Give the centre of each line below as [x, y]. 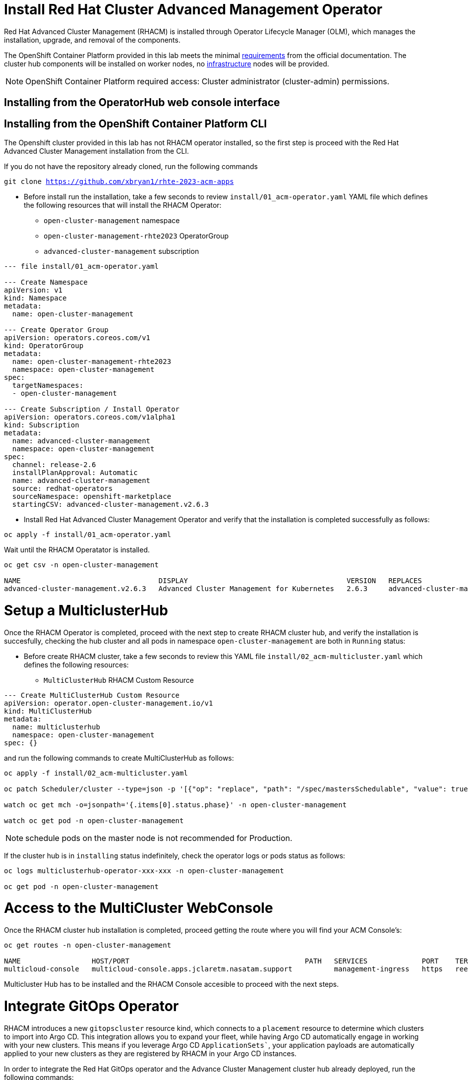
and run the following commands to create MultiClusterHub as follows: [119, 758]
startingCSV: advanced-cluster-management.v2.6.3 [111, 505]
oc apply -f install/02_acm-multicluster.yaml [96, 773]
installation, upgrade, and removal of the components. [92, 40]
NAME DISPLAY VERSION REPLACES [213, 581]
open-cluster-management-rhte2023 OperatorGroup [136, 236]
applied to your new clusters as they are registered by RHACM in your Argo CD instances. [150, 1053]
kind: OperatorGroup [44, 346]
